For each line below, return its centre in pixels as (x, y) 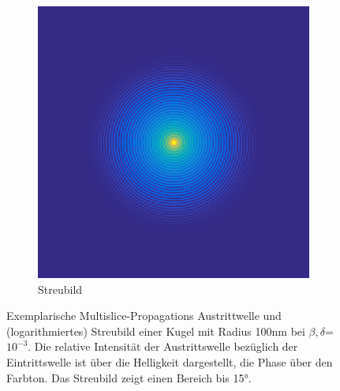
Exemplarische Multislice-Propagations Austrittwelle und (144, 316)
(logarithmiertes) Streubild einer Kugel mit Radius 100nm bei (156, 331)
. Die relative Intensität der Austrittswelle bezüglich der (163, 346)
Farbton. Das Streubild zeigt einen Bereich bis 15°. (129, 377)
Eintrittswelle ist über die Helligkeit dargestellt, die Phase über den (170, 361)
